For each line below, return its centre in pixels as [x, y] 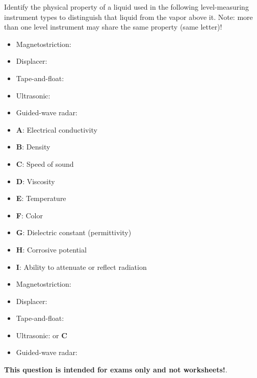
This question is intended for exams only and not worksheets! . [116, 370]
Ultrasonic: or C [42, 335]
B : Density [33, 147]
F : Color [29, 215]
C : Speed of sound [45, 163]
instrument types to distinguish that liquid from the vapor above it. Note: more [128, 17]
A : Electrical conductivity [57, 129]
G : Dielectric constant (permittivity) [74, 232]
